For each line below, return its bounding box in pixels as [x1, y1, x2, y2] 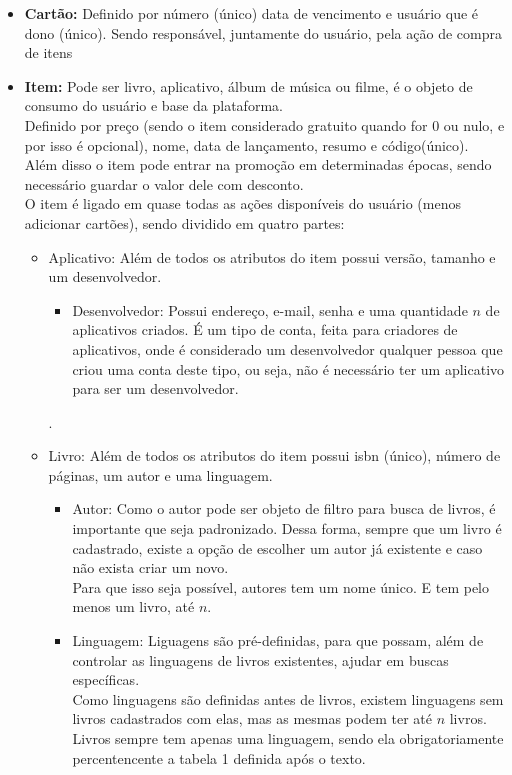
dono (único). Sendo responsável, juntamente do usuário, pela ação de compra [24, 22, 502, 43]
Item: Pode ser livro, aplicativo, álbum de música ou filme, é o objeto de [24, 75, 473, 96]
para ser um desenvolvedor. [72, 378, 239, 399]
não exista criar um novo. [72, 557, 229, 578]
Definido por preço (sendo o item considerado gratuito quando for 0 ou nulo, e [24, 114, 505, 135]
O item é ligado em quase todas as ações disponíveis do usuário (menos [24, 193, 461, 214]
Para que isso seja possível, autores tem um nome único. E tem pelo [72, 576, 489, 597]
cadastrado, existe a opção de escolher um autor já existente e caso [72, 537, 483, 558]
